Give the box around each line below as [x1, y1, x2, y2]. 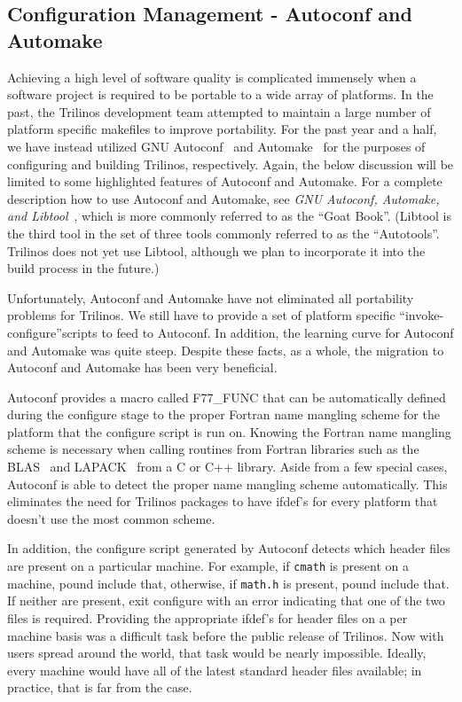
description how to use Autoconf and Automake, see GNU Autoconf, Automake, [7, 189, 440, 207]
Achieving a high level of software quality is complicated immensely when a [7, 67, 417, 86]
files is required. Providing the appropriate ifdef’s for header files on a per [7, 608, 408, 627]
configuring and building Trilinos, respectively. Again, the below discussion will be [7, 154, 454, 173]
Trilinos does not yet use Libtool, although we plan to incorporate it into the [7, 241, 426, 260]
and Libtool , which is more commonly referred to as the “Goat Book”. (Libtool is [7, 207, 452, 225]
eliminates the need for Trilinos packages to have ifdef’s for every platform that [7, 492, 438, 511]
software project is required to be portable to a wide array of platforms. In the [7, 85, 434, 104]
